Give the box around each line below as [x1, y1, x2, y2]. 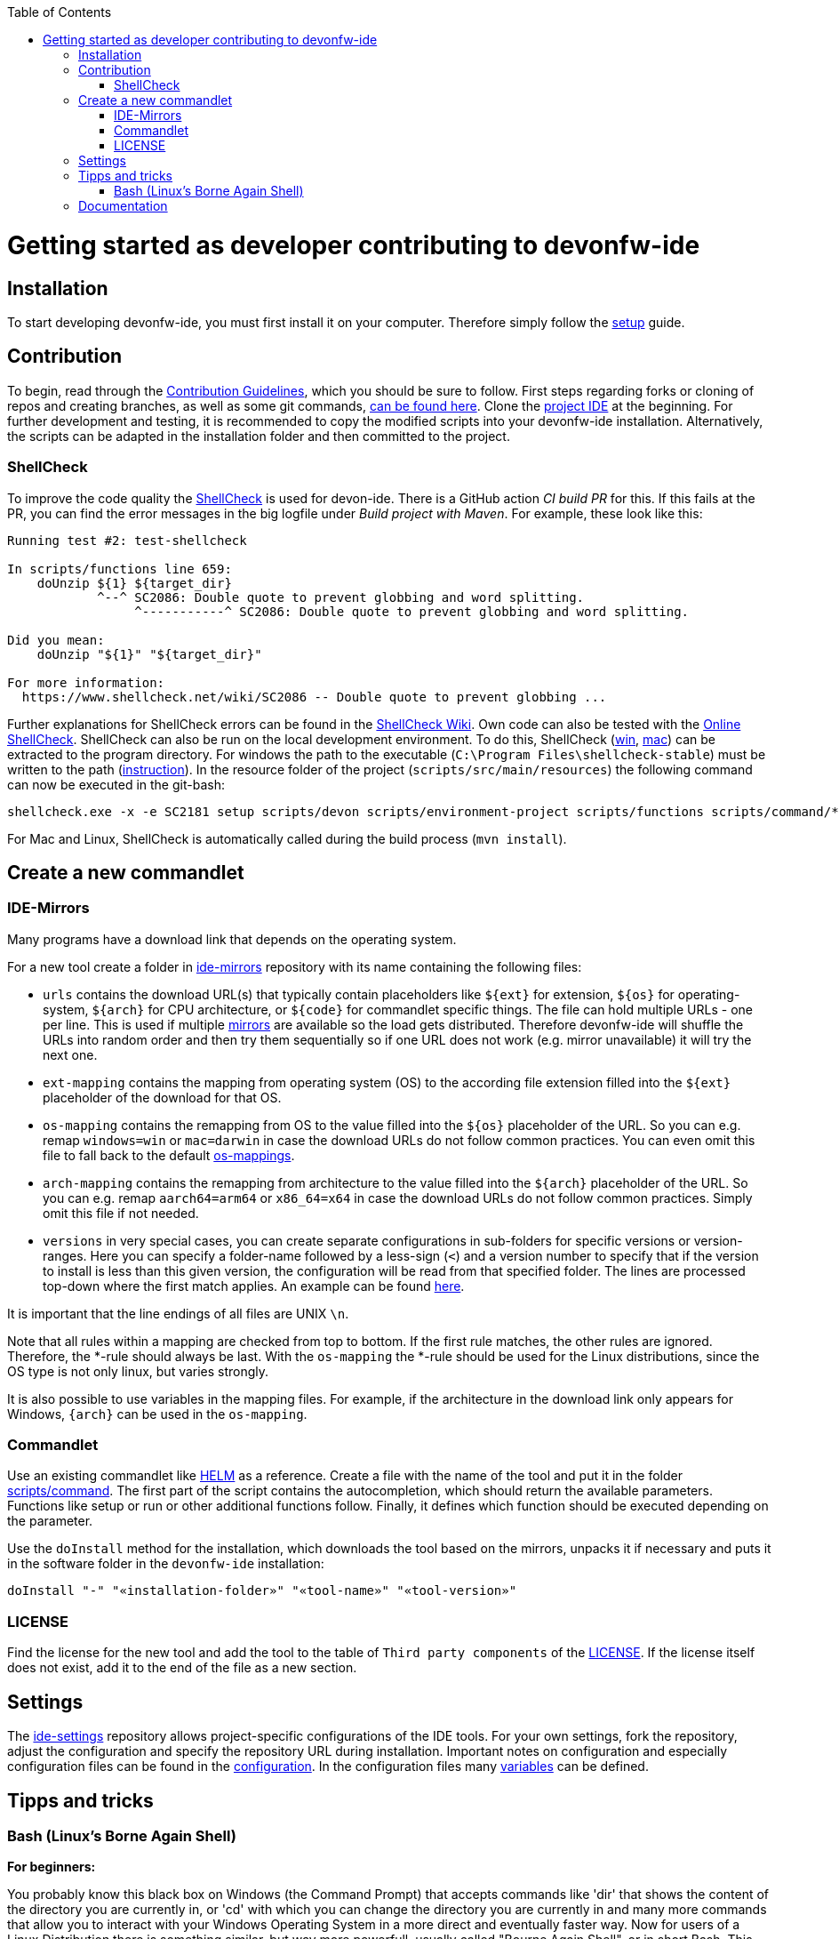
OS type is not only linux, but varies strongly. [7, 1363, 269, 1379]
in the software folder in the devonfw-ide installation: [7, 1556, 324, 1572]
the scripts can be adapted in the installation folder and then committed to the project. [7, 428, 510, 444]
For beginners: [7, 1859, 96, 1875]
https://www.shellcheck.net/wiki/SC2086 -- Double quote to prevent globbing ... [21, 689, 607, 704]
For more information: [7, 675, 165, 690]
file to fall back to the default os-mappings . [43, 1147, 295, 1163]
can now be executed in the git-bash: [7, 776, 225, 792]
